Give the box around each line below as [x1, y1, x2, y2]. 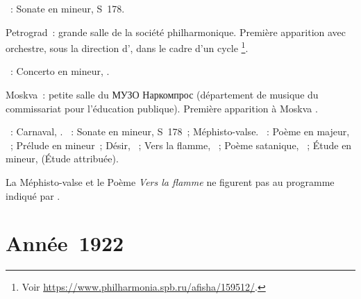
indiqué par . [6, 188, 60, 203]
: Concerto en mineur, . [10, 64, 110, 78]
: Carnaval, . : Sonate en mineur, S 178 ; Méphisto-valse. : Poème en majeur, [10, 124, 350, 139]
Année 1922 [6, 229, 124, 257]
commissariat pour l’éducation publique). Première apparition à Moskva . [6, 101, 318, 115]
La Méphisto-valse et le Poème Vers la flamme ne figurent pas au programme [6, 175, 335, 189]
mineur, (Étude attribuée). [6, 151, 119, 166]
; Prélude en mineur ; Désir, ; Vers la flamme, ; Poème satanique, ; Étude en [10, 137, 352, 152]
